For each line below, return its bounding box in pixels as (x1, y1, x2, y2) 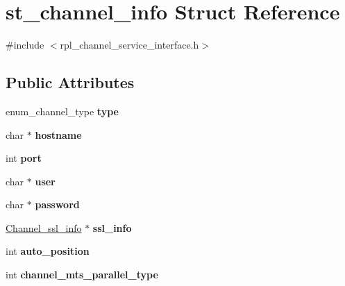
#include (6, 37, 44, 52)
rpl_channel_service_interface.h (60, 37, 199, 52)
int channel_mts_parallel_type (6, 267, 158, 282)
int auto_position (6, 244, 90, 258)
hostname (35, 127, 82, 142)
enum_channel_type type (6, 103, 119, 118)
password (35, 197, 80, 212)
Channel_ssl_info (6, 220, 82, 235)
